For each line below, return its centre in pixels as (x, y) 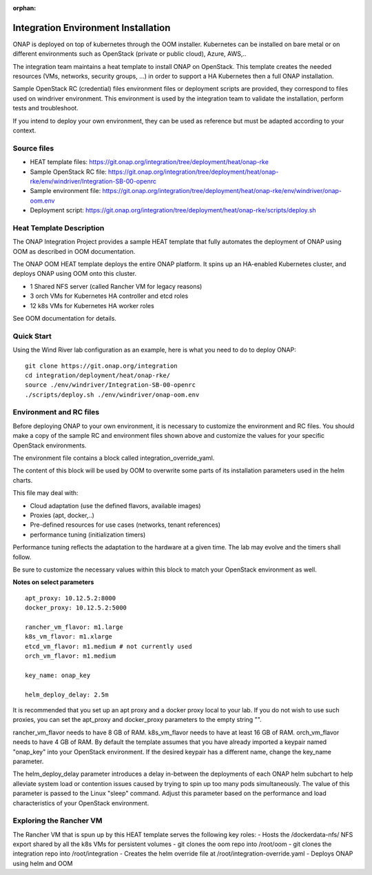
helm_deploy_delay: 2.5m (67, 694)
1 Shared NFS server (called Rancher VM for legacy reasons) (116, 286)
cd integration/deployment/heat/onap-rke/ (98, 375)
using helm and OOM (43, 863)
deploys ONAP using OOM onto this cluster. (75, 274)
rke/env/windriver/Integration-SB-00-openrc (93, 181)
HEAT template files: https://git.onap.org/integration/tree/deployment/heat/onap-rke (149, 162)
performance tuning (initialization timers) (88, 534)
